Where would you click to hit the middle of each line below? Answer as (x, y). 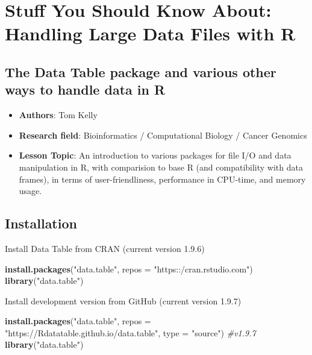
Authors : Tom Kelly (58, 115)
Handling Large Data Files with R (150, 33)
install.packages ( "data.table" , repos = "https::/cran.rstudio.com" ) (129, 269)
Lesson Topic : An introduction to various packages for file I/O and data (155, 155)
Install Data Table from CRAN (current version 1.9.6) (105, 248)
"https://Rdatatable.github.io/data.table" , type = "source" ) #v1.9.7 (130, 332)
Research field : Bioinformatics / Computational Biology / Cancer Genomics (163, 135)
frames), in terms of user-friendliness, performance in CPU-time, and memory (162, 179)
